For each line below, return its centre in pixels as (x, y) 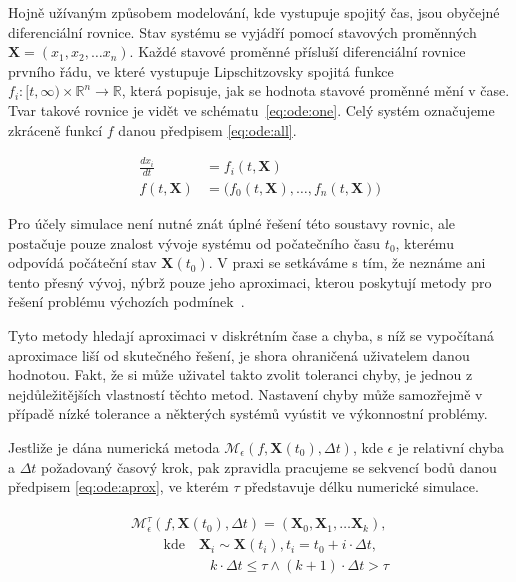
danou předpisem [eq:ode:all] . (207, 129)
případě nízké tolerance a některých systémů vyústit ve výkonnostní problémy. (248, 413)
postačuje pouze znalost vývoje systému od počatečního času (194, 242)
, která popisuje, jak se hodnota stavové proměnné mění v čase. (315, 90)
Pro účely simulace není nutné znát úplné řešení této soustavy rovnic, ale (232, 223)
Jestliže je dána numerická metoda (114, 446)
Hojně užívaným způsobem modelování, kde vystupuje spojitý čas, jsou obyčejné (254, 12)
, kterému (424, 242)
